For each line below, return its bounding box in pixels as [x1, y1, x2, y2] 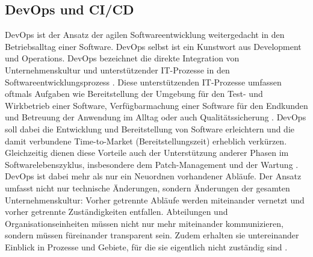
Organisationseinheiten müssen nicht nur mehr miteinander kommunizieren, [5, 217, 284, 229]
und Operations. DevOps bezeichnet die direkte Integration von [5, 52, 240, 64]
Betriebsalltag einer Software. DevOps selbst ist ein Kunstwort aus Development [5, 40, 302, 52]
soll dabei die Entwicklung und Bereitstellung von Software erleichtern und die [5, 122, 295, 135]
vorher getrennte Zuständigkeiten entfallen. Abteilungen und [5, 205, 228, 218]
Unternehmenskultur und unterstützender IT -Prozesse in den [5, 63, 230, 76]
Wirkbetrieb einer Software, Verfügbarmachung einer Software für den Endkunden [5, 99, 308, 111]
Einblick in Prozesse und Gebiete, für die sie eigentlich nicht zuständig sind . [5, 240, 288, 253]
